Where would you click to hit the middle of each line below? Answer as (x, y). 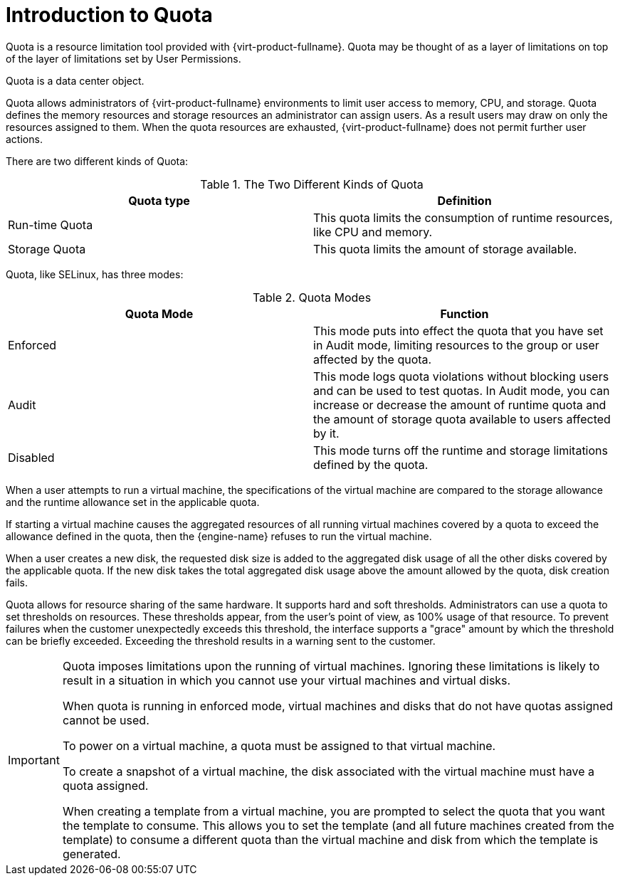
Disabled (31, 457)
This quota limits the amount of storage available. (445, 249)
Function (464, 313)
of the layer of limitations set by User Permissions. (124, 58)
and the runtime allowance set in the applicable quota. (133, 502)
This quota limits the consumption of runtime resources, (463, 217)
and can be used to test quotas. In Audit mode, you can (462, 390)
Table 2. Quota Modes (312, 297)
